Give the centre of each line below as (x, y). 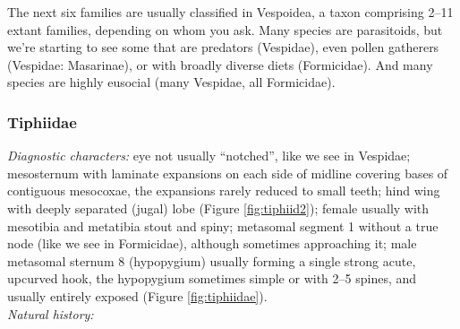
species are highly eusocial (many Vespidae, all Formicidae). (171, 82)
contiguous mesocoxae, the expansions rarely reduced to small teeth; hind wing (224, 190)
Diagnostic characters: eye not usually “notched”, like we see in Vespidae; (209, 156)
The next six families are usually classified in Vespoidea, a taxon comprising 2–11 (230, 12)
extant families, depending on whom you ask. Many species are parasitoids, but (225, 29)
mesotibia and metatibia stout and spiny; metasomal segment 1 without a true (223, 225)
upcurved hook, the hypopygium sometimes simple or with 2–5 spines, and (212, 278)
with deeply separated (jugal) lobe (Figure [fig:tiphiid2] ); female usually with (218, 208)
